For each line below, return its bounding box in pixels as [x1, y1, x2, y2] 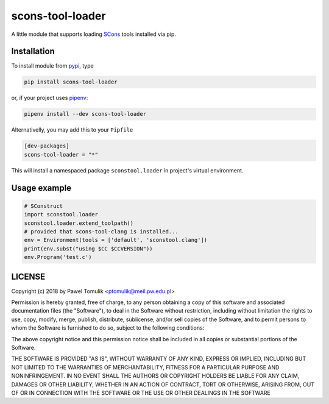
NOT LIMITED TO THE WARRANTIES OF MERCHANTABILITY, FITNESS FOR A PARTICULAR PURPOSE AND [11, 363, 280, 371]
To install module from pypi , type [11, 62, 94, 69]
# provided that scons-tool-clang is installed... [24, 228, 179, 235]
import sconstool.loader [24, 211, 99, 218]
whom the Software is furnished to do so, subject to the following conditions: [11, 324, 205, 331]
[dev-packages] [24, 143, 69, 149]
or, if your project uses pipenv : [11, 94, 88, 102]
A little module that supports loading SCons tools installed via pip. [11, 30, 177, 38]
